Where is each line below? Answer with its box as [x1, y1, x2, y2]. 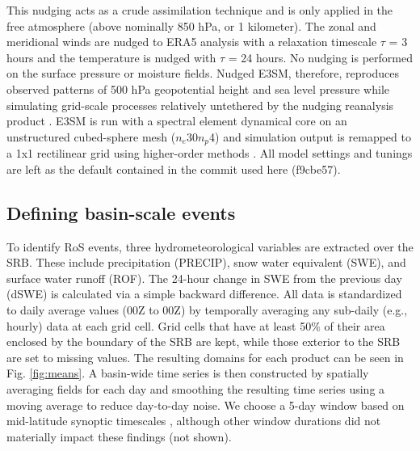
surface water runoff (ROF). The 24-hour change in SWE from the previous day [6, 269, 402, 286]
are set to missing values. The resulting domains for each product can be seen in [6, 348, 404, 365]
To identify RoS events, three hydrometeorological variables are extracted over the [6, 238, 414, 255]
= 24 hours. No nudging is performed [228, 48, 413, 65]
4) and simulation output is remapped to [209, 128, 411, 145]
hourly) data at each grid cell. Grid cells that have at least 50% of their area [6, 317, 385, 334]
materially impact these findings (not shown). [6, 428, 232, 445]
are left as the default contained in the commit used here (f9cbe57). [6, 160, 341, 177]
